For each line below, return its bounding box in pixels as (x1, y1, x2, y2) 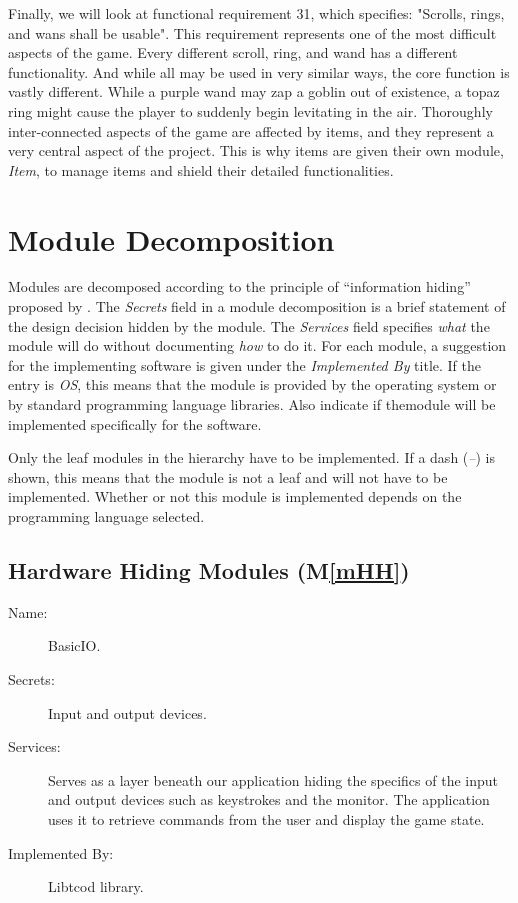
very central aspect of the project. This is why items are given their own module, (8, 140, 504, 161)
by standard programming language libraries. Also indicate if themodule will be (8, 394, 496, 415)
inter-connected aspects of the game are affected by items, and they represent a (8, 120, 494, 141)
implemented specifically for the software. (8, 413, 262, 434)
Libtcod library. (48, 876, 144, 897)
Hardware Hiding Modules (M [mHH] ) (8, 554, 410, 585)
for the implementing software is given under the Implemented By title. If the (8, 354, 481, 375)
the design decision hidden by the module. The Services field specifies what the (8, 315, 490, 336)
